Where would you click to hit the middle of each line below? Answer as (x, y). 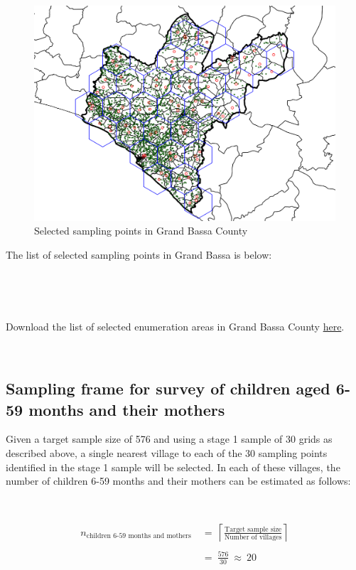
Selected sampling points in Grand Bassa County (141, 231)
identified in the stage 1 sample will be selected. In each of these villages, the (173, 467)
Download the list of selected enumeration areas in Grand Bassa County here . (175, 326)
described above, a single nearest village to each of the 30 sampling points (167, 453)
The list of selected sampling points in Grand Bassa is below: (139, 254)
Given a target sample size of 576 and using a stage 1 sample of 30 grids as (169, 439)
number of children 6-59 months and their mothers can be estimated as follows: (178, 481)
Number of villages (253, 538)
